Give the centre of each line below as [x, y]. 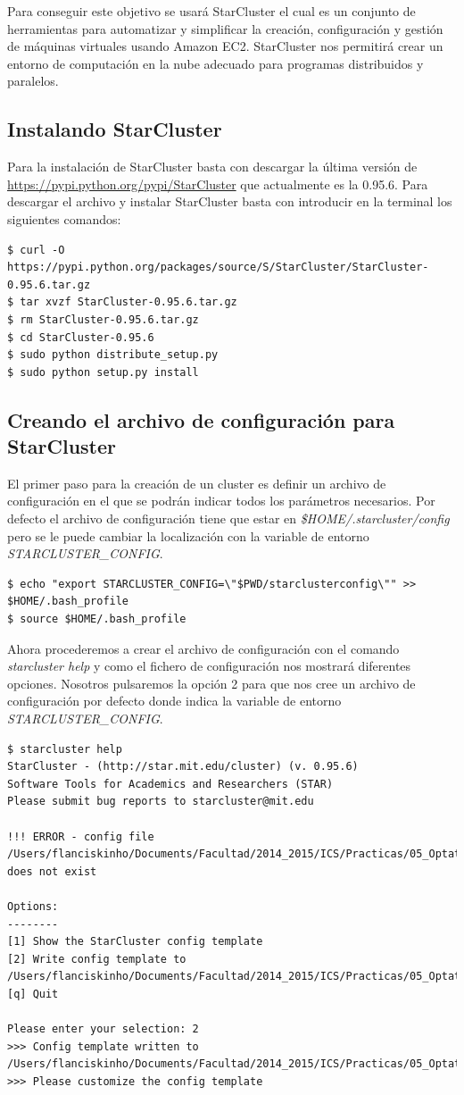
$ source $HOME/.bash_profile [97, 619]
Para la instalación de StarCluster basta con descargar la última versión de [212, 167]
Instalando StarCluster [115, 129]
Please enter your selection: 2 [103, 1029]
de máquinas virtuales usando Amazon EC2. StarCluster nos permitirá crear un [225, 46]
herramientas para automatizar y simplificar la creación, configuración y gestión [225, 28]
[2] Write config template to [97, 959]
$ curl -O [36, 250]
